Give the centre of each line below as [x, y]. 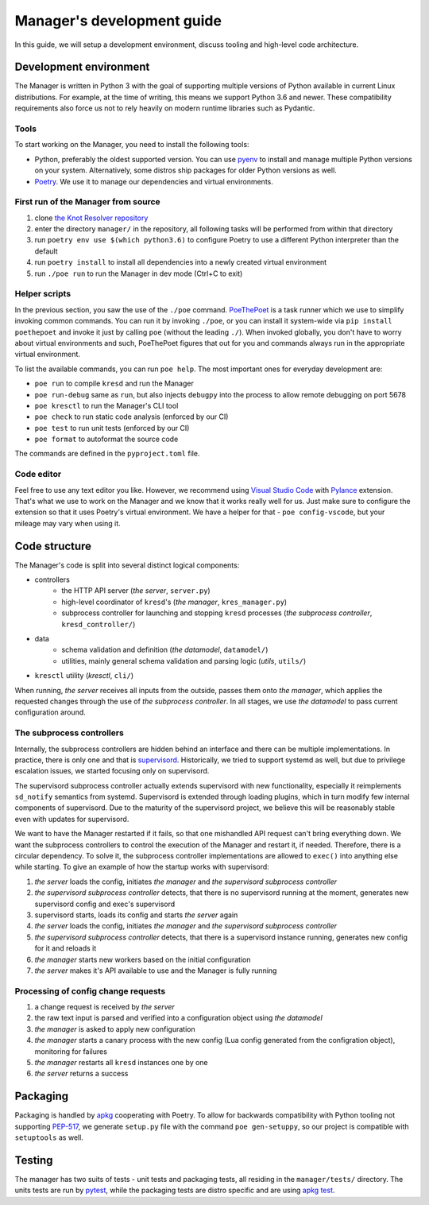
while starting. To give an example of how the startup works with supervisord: [142, 867]
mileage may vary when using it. [68, 523]
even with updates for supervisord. [72, 819]
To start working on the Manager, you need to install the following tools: [132, 145]
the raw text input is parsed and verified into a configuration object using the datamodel [179, 1018]
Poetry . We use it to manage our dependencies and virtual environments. [154, 181]
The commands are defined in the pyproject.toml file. [107, 454]
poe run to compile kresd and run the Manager [114, 384]
